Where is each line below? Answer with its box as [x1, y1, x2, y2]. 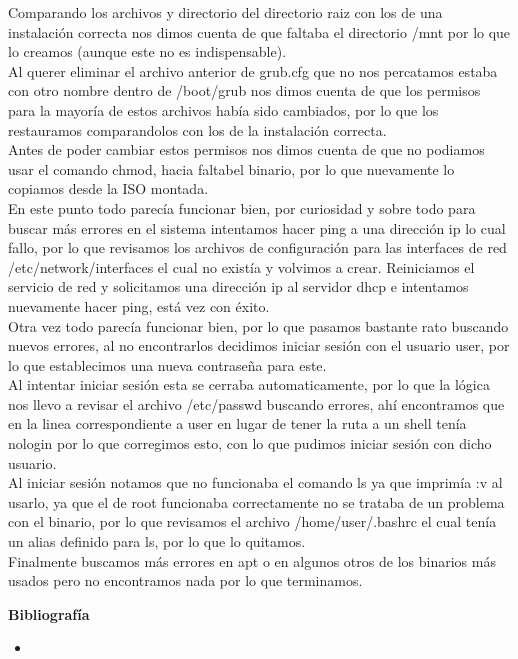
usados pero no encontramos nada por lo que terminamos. [8, 570, 363, 591]
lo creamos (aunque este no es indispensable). [8, 41, 287, 62]
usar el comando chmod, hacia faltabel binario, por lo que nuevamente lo [8, 158, 455, 179]
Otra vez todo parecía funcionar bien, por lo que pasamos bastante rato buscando [8, 315, 509, 336]
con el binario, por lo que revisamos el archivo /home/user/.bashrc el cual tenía [8, 511, 497, 532]
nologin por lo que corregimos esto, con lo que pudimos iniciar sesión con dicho [8, 433, 492, 454]
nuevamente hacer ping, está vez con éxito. [8, 295, 270, 316]
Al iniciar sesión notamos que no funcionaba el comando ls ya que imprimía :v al [8, 472, 503, 493]
